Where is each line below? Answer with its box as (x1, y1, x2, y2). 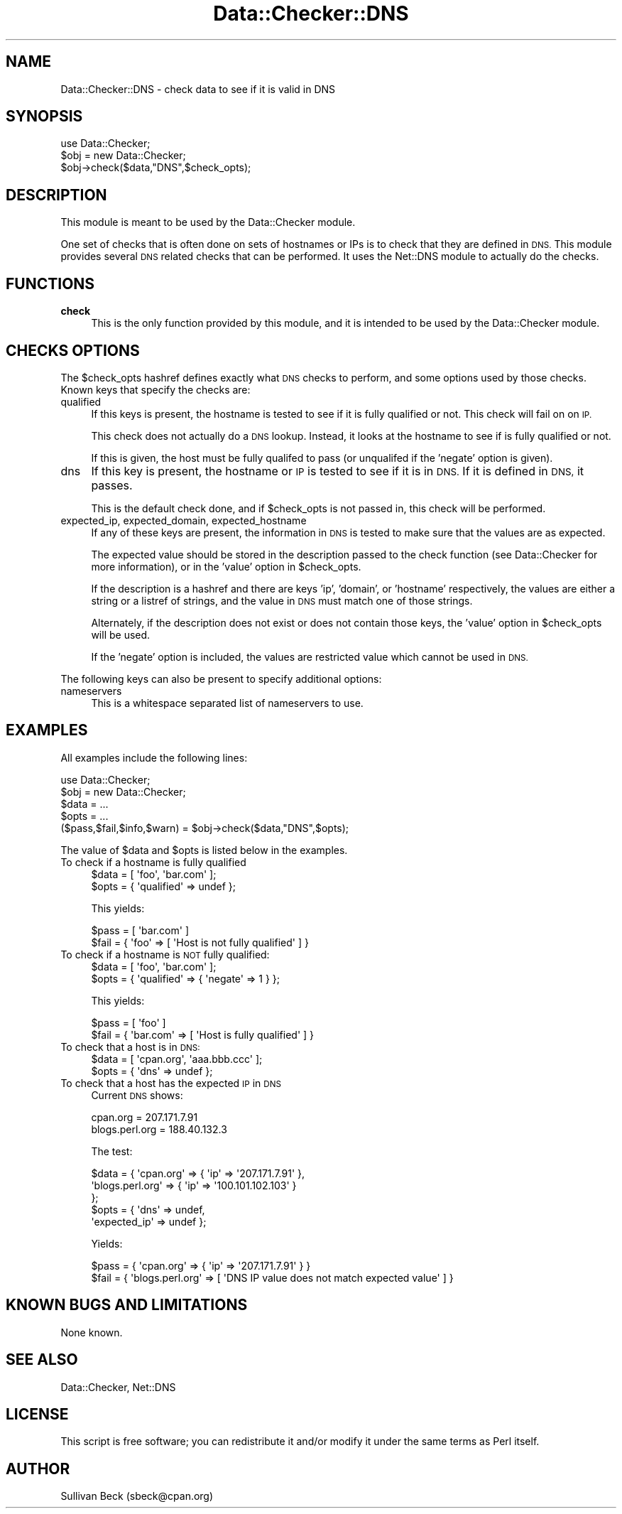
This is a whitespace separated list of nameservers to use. (91, 696, 364, 709)
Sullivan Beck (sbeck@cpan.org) (60, 1490, 214, 1503)
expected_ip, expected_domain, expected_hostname (60, 514, 307, 526)
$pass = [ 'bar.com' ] (91, 924, 189, 936)
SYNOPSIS (6, 107, 83, 126)
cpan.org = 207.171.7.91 (91, 1110, 198, 1123)
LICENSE (6, 1405, 69, 1423)
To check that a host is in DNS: (60, 1040, 200, 1053)
